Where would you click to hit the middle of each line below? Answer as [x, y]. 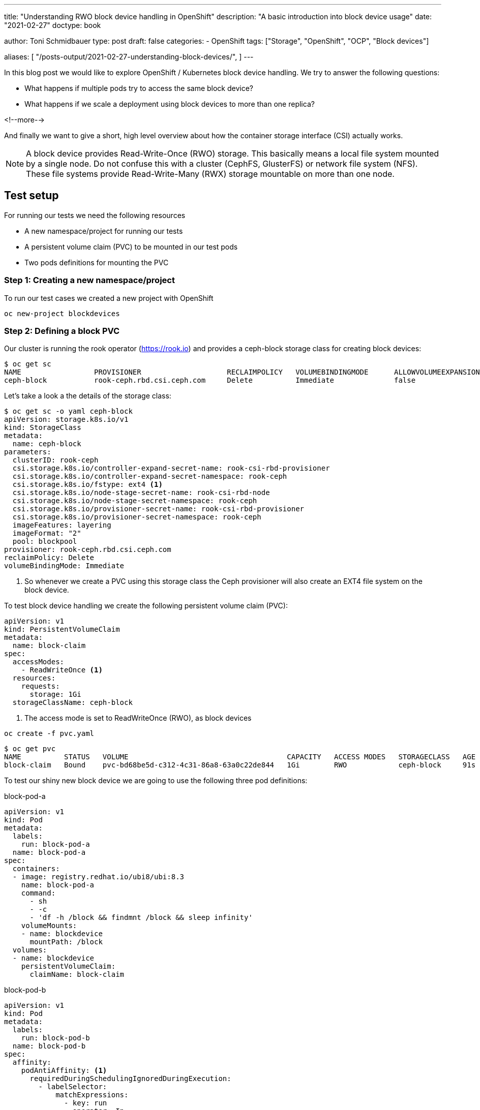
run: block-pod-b [55, 1038]
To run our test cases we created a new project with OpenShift [109, 298]
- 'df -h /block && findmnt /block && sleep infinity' [141, 918]
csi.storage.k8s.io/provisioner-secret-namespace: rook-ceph [137, 517]
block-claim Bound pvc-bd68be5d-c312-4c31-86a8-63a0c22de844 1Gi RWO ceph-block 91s [240, 765]
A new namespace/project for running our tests [104, 231]
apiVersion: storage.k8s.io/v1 [66, 420]
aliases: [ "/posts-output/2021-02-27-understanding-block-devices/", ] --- [129, 57]
